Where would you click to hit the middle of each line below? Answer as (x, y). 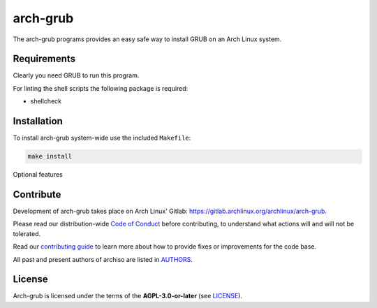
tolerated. (27, 233)
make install (50, 156)
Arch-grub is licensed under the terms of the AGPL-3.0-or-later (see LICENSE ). (127, 296)
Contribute (37, 195)
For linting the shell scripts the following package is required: (101, 88)
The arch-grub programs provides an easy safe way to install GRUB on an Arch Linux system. (147, 39)
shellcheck (46, 101)
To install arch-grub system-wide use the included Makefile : (102, 138)
